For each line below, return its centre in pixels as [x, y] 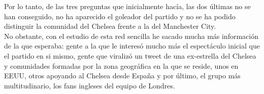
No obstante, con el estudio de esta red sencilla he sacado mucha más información [131, 36]
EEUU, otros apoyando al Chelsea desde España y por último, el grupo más [122, 76]
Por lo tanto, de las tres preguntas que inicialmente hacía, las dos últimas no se [127, 6]
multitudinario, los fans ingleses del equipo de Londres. [90, 85]
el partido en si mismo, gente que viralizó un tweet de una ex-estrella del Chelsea [130, 55]
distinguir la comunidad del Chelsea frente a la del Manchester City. [110, 26]
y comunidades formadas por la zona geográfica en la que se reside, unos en [121, 65]
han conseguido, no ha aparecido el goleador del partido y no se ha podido [120, 16]
